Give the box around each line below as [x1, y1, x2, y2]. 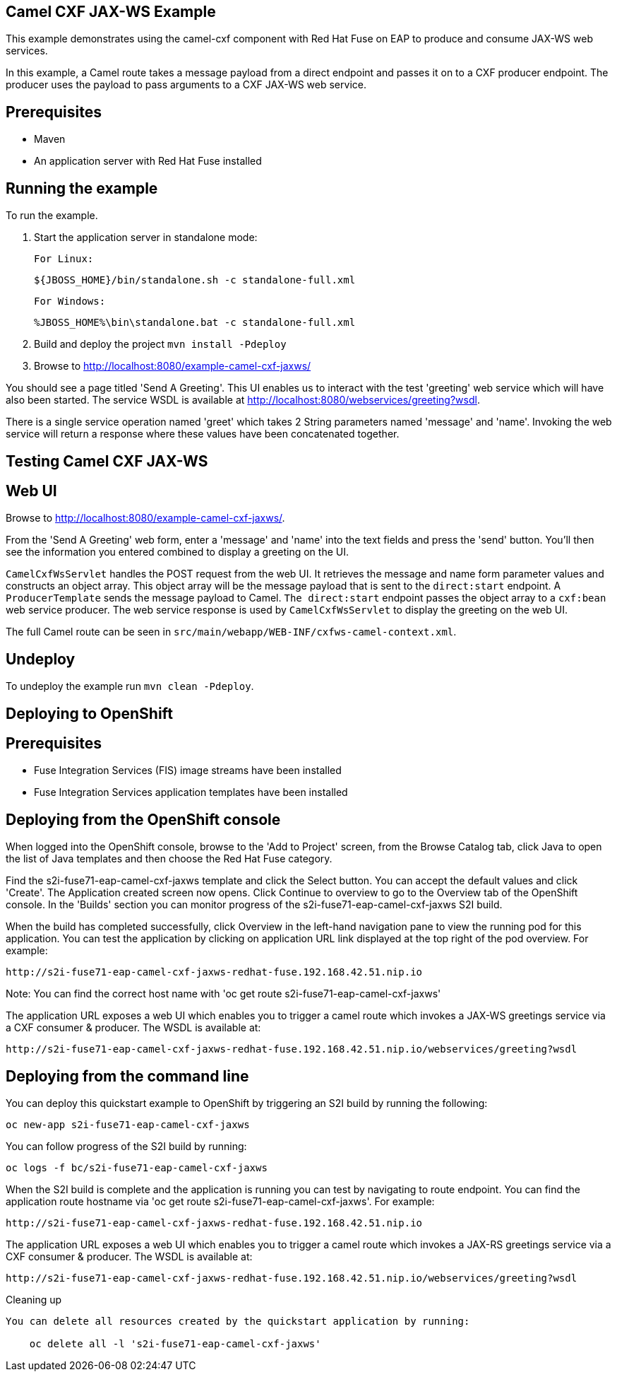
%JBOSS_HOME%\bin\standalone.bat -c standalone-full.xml [34, 317, 356, 329]
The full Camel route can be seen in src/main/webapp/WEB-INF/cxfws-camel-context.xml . [6, 626, 457, 638]
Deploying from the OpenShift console [6, 810, 281, 828]
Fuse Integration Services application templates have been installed [34, 786, 348, 799]
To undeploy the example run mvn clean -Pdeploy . [6, 680, 254, 693]
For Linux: [34, 253, 94, 265]
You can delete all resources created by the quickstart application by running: [6, 1316, 470, 1328]
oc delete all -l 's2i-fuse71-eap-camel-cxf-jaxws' [29, 1338, 321, 1350]
